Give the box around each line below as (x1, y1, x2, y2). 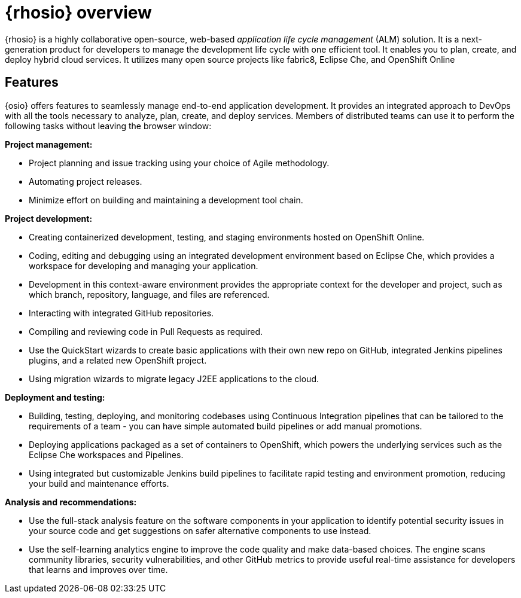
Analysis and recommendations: (5, 496, 137, 507)
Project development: (5, 213, 93, 224)
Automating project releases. (29, 176, 142, 187)
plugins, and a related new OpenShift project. (29, 355, 207, 365)
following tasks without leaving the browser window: (5, 120, 212, 131)
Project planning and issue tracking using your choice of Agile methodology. (29, 157, 330, 168)
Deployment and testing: (5, 392, 105, 402)
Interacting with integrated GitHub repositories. (29, 307, 214, 318)
